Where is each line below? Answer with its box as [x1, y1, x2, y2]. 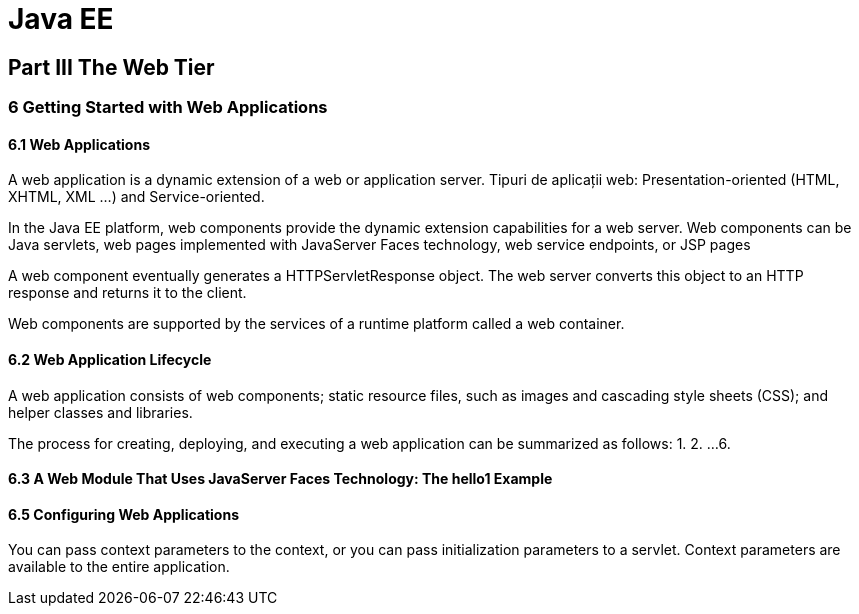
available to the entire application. [8, 558, 230, 576]
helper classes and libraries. [8, 403, 193, 421]
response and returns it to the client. [8, 284, 247, 302]
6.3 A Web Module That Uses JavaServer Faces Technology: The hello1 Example [8, 470, 553, 488]
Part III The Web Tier [8, 54, 215, 80]
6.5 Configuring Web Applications [8, 505, 239, 523]
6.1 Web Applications [8, 135, 151, 153]
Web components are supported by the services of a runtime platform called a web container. [8, 315, 625, 333]
